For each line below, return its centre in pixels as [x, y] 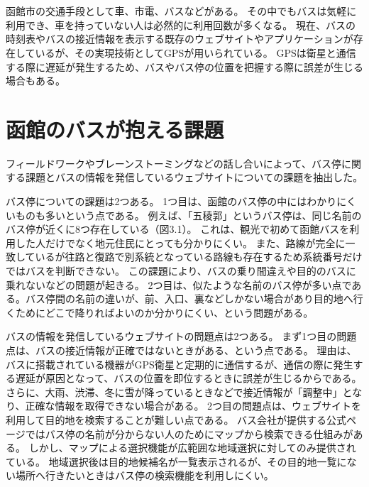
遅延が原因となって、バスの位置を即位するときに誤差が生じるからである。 [188, 378]
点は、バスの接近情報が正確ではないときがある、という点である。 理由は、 [181, 350]
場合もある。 [35, 81]
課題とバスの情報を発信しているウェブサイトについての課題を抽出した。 [194, 177]
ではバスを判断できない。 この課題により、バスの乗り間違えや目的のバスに [181, 271]
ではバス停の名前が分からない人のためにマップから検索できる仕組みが [189, 433]
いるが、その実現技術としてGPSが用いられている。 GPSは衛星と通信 [195, 52]
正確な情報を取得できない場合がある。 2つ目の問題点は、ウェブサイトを [193, 406]
